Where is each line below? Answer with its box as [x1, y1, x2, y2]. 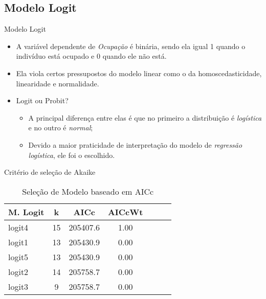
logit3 [8, 280, 29, 292]
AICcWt [107, 205, 143, 218]
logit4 [8, 221, 29, 233]
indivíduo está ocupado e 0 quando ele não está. [16, 51, 167, 61]
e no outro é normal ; [28, 122, 93, 133]
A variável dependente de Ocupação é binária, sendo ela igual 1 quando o [16, 40, 246, 51]
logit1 [8, 236, 29, 248]
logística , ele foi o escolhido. [28, 149, 115, 160]
